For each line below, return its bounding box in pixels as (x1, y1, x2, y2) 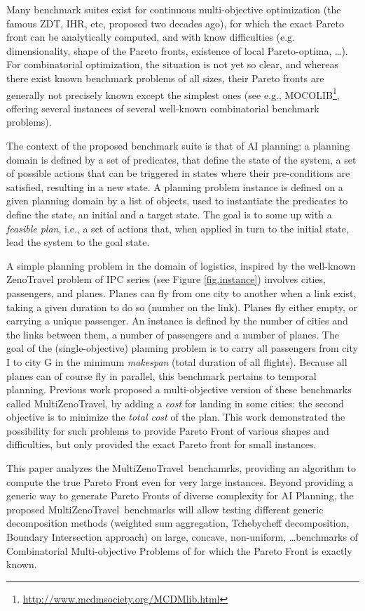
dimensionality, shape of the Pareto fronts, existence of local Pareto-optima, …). (6, 43, 348, 58)
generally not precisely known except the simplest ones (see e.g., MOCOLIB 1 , (6, 85, 340, 102)
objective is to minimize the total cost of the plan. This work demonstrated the (6, 409, 345, 424)
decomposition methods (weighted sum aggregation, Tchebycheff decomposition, (6, 515, 350, 530)
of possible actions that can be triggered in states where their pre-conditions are (6, 166, 350, 180)
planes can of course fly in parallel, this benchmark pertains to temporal (6, 368, 317, 383)
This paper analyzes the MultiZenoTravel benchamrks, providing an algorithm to (6, 461, 357, 475)
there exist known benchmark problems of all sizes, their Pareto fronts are (6, 70, 324, 85)
